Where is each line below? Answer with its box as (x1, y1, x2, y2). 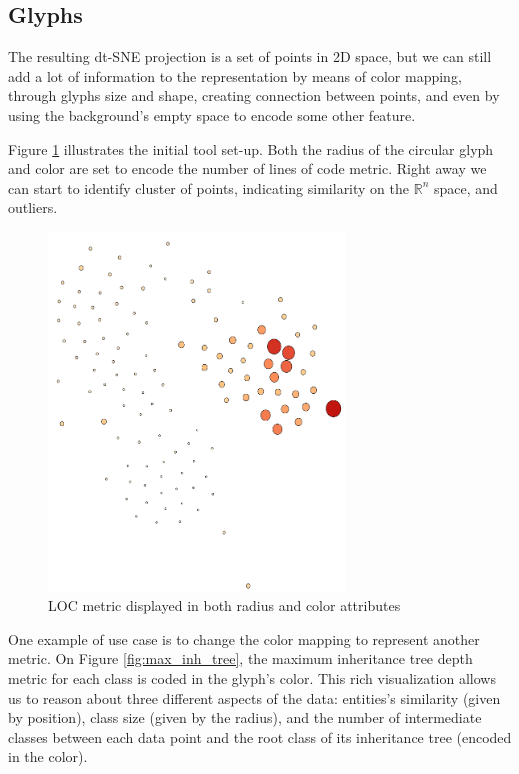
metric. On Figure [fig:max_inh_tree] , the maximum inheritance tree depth (8, 648, 473, 669)
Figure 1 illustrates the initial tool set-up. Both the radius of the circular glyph (8, 138, 494, 159)
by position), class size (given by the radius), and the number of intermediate (8, 707, 482, 728)
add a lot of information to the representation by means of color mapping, (8, 65, 462, 86)
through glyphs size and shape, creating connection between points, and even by (8, 85, 500, 106)
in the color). (8, 746, 88, 767)
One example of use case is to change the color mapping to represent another (8, 628, 480, 649)
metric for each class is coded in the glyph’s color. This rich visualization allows (8, 667, 496, 688)
